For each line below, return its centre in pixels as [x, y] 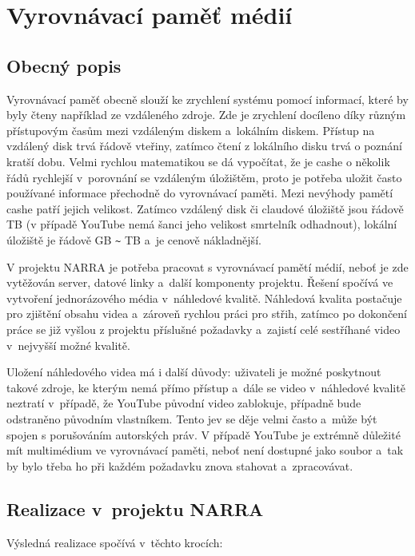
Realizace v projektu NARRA [135, 508]
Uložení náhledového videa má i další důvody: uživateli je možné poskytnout [194, 372]
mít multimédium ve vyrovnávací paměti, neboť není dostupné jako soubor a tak [205, 450]
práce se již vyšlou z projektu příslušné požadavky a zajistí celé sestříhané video [204, 329]
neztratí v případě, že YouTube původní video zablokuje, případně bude [184, 403]
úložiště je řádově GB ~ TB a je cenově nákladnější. [134, 239]
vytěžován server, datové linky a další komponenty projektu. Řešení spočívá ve [200, 282]
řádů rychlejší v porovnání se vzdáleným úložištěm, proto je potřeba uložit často [204, 177]
